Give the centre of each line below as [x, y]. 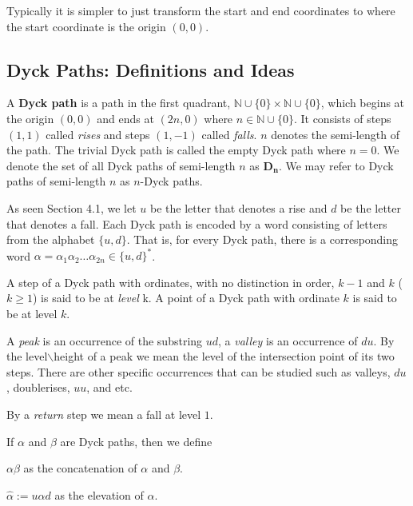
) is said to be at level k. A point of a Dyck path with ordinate [186, 298]
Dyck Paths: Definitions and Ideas [151, 69]
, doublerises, [38, 387]
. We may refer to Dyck [336, 165]
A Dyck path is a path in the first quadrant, [119, 103]
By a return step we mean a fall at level [104, 414]
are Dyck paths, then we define [136, 441]
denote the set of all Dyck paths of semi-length [121, 165]
